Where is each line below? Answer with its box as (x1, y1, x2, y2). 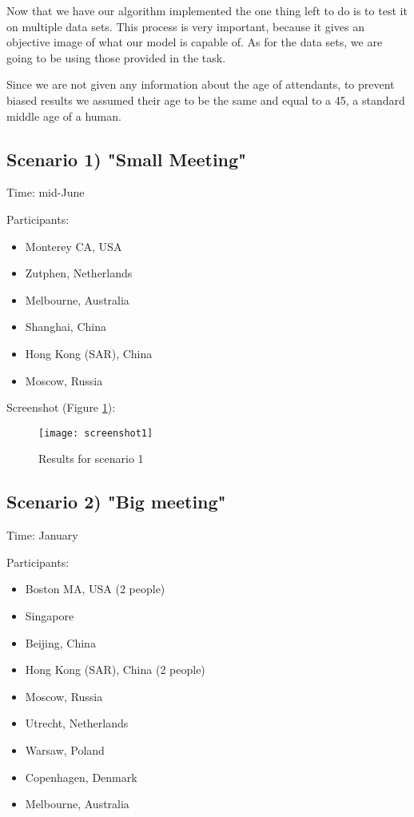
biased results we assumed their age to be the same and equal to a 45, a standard (6, 91, 405, 108)
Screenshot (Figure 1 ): (6, 399, 116, 416)
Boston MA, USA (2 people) (25, 580, 165, 597)
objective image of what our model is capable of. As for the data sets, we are (6, 34, 383, 50)
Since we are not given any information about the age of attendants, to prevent (6, 76, 395, 93)
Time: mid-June (6, 184, 85, 201)
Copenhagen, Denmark (25, 768, 137, 785)
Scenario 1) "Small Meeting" (6, 146, 247, 171)
